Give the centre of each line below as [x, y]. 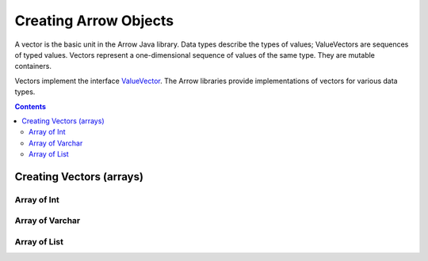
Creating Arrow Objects [94, 21]
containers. [33, 66]
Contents [31, 106]
